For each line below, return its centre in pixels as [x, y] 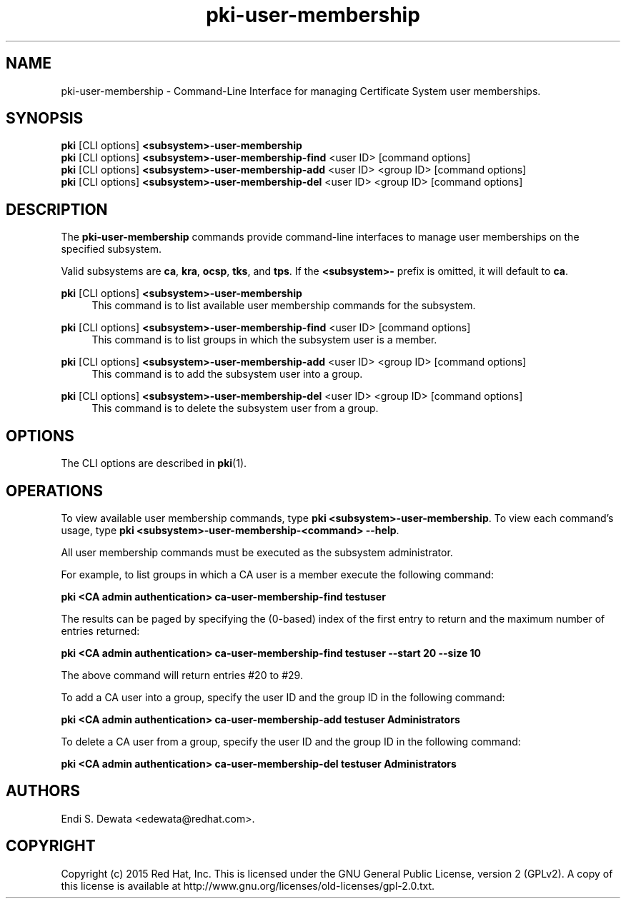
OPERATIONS [54, 491]
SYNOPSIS [45, 119]
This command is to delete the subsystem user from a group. [235, 408]
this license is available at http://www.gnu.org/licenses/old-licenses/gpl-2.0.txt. [248, 885]
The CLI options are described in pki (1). [154, 463]
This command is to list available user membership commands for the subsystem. [284, 306]
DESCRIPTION [57, 209]
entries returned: [100, 631]
